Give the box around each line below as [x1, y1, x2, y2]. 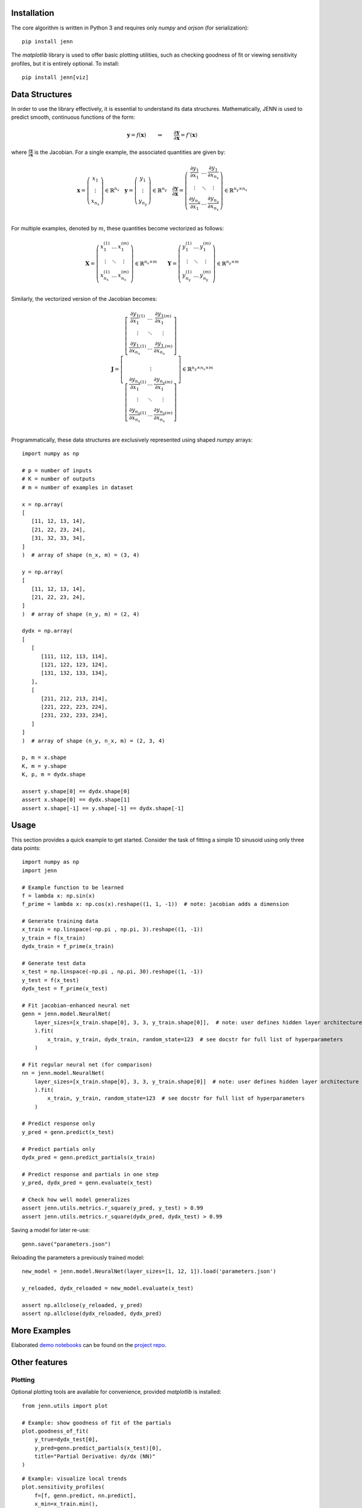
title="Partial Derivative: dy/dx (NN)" [34, 1453, 156, 1460]
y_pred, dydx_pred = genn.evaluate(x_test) [22, 1179, 153, 1186]
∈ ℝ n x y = [104, 186, 134, 194]
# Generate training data [22, 917, 99, 925]
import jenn [22, 867, 57, 874]
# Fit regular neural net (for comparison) [22, 1061, 153, 1068]
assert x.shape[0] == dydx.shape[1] [22, 796, 130, 803]
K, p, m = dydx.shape [22, 771, 86, 778]
